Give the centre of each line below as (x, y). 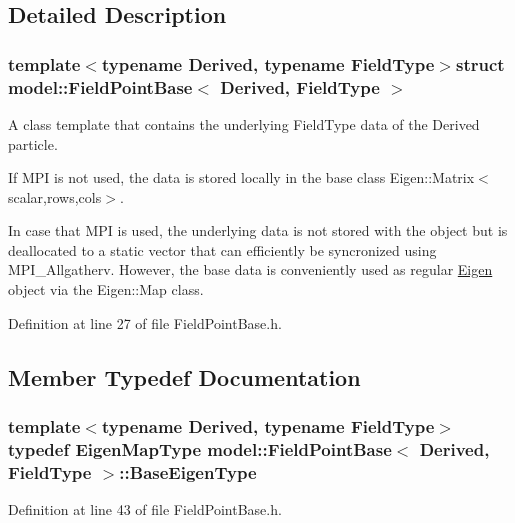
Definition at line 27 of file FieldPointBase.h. (145, 322)
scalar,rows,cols (55, 196)
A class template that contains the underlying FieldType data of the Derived (244, 123)
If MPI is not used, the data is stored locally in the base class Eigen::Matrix (241, 177)
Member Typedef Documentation (184, 376)
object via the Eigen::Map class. (106, 289)
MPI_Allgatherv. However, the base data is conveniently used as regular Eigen (250, 269)
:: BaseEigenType (188, 471)
